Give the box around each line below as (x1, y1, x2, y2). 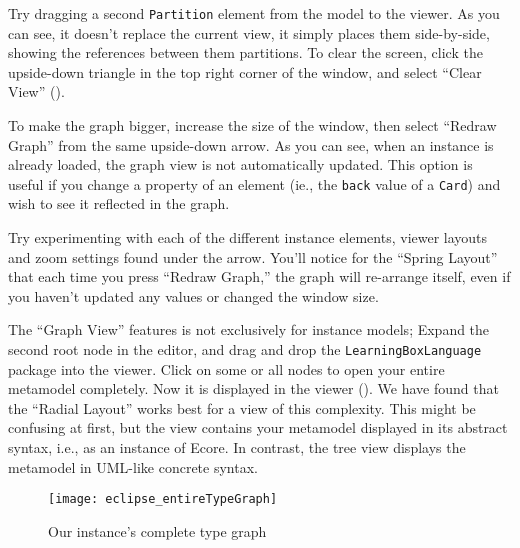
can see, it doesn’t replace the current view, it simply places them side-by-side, (8, 22, 490, 43)
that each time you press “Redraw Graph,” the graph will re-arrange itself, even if (8, 266, 511, 287)
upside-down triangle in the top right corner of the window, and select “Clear (8, 61, 482, 82)
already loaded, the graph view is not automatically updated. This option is (8, 154, 473, 175)
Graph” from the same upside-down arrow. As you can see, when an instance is (8, 134, 494, 155)
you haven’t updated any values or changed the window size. (8, 285, 379, 306)
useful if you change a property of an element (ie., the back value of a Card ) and (8, 173, 501, 194)
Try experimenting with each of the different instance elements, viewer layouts (8, 227, 488, 248)
